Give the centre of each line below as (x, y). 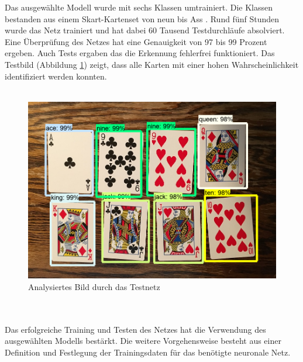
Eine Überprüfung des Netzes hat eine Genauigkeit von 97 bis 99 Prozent (136, 41)
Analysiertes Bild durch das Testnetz (94, 287)
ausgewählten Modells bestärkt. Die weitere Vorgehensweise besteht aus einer (143, 341)
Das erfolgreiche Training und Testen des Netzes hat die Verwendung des (135, 329)
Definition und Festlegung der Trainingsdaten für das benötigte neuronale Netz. (148, 352)
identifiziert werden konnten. (56, 76)
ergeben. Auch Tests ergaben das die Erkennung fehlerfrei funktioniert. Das (140, 53)
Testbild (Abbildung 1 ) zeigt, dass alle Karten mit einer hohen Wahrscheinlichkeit (152, 64)
